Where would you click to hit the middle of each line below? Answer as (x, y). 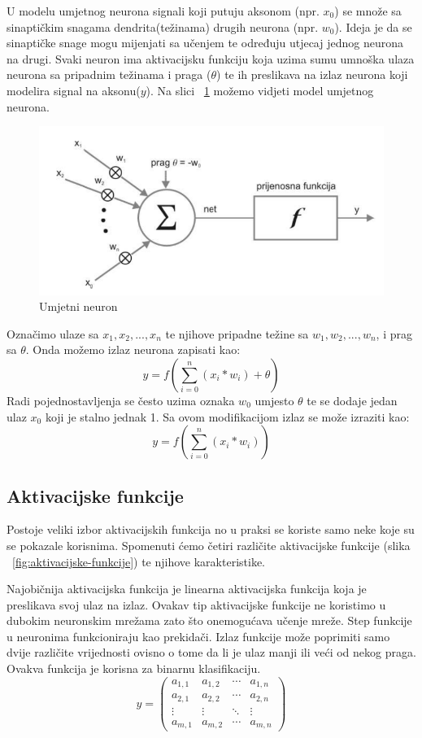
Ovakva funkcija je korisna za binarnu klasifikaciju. (134, 668)
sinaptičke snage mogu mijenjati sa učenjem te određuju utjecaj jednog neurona (205, 43)
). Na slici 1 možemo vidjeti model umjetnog (260, 90)
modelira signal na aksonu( (74, 90)
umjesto (274, 400)
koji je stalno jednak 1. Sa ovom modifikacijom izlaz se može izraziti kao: (227, 416)
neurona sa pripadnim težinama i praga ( (109, 74)
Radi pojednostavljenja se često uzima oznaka (121, 400)
